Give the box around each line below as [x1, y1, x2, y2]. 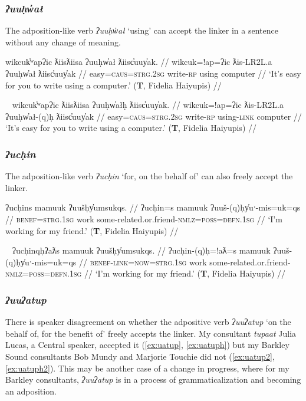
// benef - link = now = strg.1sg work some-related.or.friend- [79, 255, 291, 268]
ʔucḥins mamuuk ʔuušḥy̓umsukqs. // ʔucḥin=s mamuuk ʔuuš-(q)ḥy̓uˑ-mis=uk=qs [5, 201, 301, 213]
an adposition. [5, 384, 57, 397]
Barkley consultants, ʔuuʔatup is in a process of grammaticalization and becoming [5, 373, 301, 386]
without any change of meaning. [5, 35, 121, 48]
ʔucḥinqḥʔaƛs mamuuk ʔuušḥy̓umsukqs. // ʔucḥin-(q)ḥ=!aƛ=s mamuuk [12, 244, 271, 257]
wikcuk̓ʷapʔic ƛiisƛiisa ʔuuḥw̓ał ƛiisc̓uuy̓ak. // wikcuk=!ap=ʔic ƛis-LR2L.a [5, 55, 272, 68]
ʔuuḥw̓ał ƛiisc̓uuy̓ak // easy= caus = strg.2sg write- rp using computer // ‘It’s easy [5, 67, 301, 79]
